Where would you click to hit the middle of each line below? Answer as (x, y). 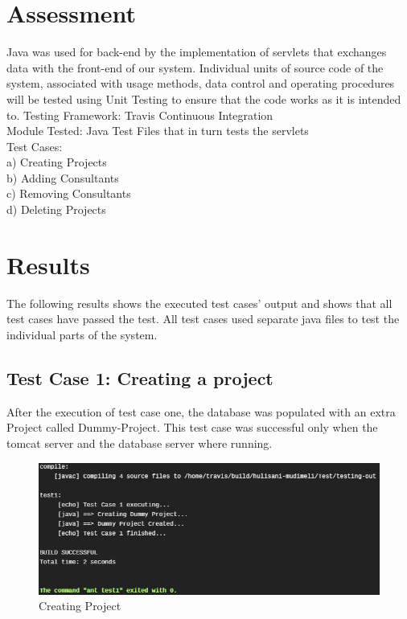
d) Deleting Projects (56, 209)
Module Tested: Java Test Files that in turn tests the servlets (158, 131)
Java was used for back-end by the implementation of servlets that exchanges (197, 52)
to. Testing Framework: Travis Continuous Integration (140, 115)
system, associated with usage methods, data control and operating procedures (201, 83)
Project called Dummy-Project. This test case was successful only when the (192, 427)
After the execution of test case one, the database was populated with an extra (201, 411)
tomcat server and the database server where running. (140, 443)
